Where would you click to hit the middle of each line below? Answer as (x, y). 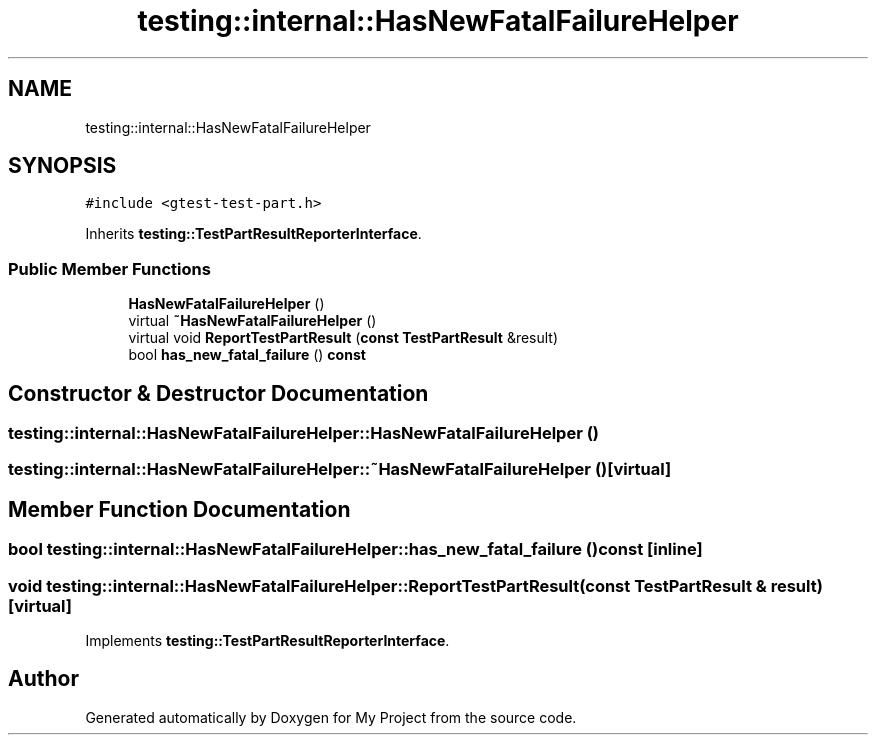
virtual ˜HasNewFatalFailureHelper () (252, 321)
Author (43, 679)
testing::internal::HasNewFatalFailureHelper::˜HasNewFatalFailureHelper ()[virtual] (340, 469)
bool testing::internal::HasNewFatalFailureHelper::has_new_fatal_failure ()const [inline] (355, 549)
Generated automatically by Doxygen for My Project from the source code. (331, 717)
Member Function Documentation (179, 509)
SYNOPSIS (62, 166)
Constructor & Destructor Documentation (218, 393)
